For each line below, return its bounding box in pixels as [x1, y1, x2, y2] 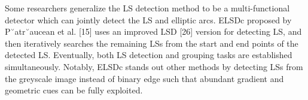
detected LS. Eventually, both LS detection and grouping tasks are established [5, 49, 292, 61]
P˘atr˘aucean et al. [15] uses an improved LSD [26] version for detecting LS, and [5, 25, 302, 38]
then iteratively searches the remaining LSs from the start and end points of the [5, 37, 298, 49]
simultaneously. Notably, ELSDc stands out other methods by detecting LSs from [5, 60, 303, 72]
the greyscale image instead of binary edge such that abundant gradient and [5, 72, 284, 84]
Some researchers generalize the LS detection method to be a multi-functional [5, 2, 290, 14]
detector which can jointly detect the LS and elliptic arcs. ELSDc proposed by [5, 13, 292, 26]
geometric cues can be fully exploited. [5, 84, 143, 96]
